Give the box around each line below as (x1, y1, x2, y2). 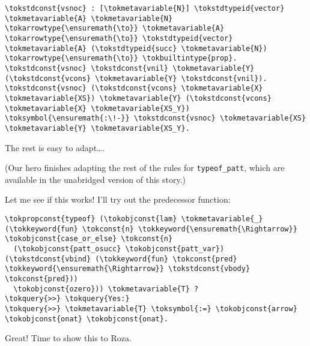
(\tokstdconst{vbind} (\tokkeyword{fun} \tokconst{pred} (5, 254, 237, 263)
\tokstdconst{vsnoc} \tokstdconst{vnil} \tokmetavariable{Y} (5, 64, 255, 73)
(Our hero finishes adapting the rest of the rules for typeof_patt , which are (5, 161, 285, 174)
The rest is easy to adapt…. (5, 141, 105, 154)
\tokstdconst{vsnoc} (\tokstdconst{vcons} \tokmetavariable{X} (5, 84, 263, 93)
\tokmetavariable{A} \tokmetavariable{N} (5, 14, 173, 23)
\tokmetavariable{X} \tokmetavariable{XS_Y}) (5, 104, 190, 113)
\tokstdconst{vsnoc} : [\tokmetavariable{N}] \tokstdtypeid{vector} (5, 4, 285, 13)
